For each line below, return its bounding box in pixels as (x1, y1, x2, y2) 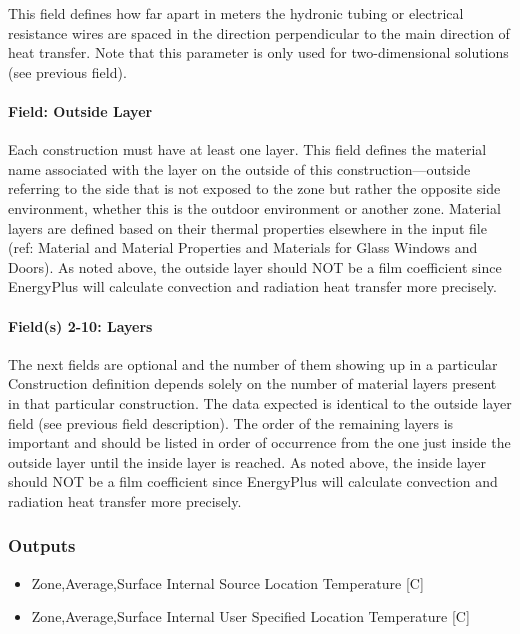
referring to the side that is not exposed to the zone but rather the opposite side (8, 178, 501, 199)
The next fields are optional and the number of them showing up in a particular (8, 353, 498, 374)
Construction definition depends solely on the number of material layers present (8, 373, 497, 394)
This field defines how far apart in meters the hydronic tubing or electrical (8, 3, 464, 23)
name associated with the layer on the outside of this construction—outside (8, 158, 471, 179)
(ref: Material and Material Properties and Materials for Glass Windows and (8, 237, 478, 258)
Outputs (8, 533, 76, 558)
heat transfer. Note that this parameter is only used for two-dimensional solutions (8, 42, 509, 63)
